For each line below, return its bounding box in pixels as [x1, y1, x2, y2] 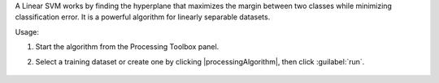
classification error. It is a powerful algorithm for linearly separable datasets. [15, 12, 271, 22]
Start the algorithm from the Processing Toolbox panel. [35, 42, 219, 52]
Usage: [15, 27, 40, 36]
